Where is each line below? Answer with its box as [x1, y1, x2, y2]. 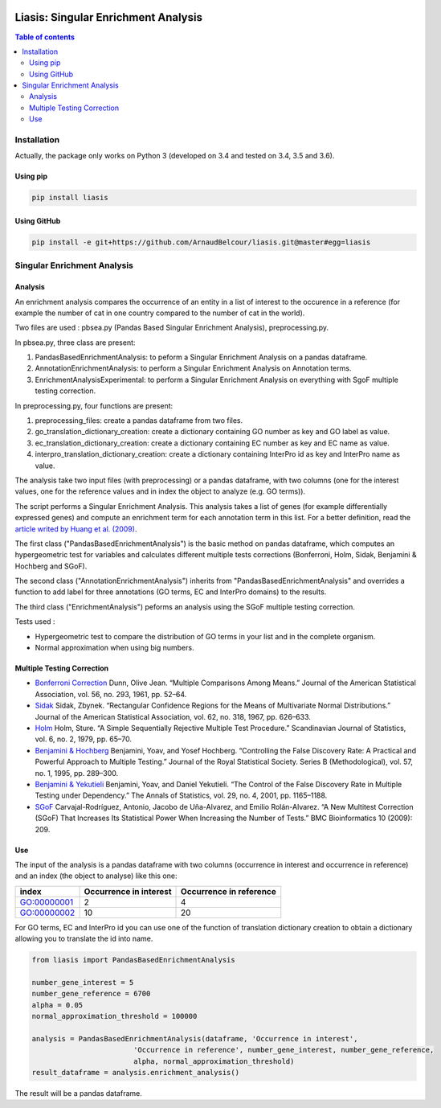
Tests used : [14, 617, 55, 626]
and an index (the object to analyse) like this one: [14, 871, 178, 880]
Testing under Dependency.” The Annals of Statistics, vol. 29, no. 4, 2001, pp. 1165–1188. [35, 790, 328, 800]
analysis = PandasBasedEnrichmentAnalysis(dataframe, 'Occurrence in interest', [31, 1034, 358, 1043]
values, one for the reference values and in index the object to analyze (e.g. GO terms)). [14, 486, 305, 496]
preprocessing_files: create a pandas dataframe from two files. [35, 416, 243, 425]
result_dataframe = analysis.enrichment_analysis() [31, 1068, 240, 1077]
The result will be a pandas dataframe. [14, 1088, 142, 1098]
